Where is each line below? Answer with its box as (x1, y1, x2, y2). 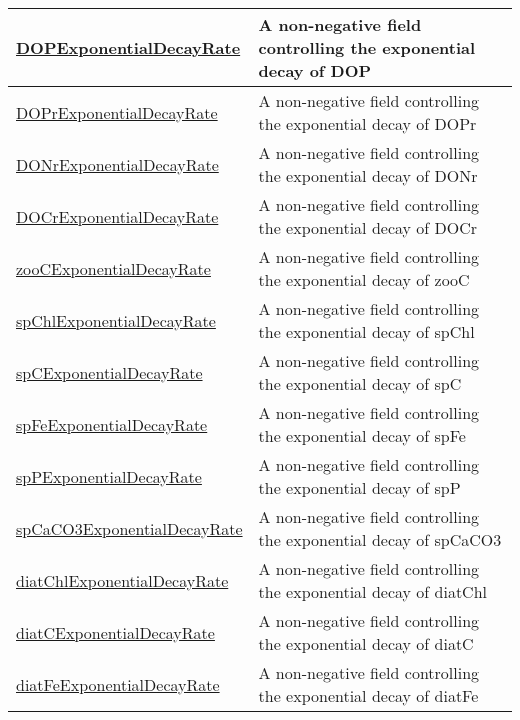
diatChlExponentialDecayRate (16, 568, 229, 592)
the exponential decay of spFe (258, 424, 466, 447)
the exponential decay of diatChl (258, 580, 488, 603)
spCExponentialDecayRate (16, 360, 203, 384)
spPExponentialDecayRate (16, 464, 202, 488)
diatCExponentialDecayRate (16, 620, 215, 644)
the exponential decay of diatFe (258, 684, 479, 707)
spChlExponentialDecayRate (16, 308, 216, 332)
